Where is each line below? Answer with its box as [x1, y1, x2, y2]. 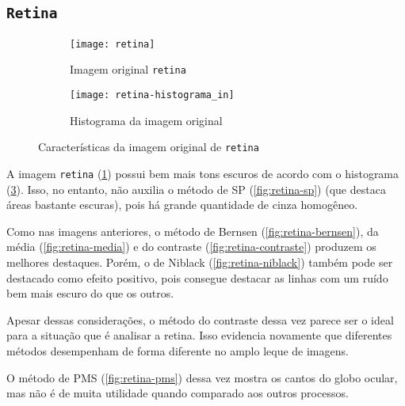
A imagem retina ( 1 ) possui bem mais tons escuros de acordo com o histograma [6, 165, 399, 181]
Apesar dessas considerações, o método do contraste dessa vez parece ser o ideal [6, 311, 394, 328]
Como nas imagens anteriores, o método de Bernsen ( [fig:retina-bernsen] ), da [6, 222, 379, 239]
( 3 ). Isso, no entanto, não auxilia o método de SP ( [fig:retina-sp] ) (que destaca [6, 180, 386, 197]
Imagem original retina [70, 61, 186, 78]
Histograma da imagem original [70, 112, 223, 128]
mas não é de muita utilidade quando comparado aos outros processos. [6, 385, 349, 401]
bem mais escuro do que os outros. [6, 285, 174, 302]
